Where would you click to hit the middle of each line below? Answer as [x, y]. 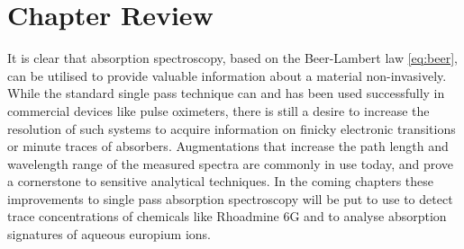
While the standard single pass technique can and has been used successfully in [226, 93]
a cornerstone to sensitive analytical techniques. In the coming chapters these [221, 181]
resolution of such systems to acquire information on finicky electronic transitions [232, 128]
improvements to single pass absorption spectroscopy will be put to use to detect [230, 198]
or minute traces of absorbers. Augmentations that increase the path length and [228, 146]
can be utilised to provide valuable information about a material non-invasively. [227, 75]
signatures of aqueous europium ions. [109, 234]
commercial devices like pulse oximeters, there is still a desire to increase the [218, 110]
